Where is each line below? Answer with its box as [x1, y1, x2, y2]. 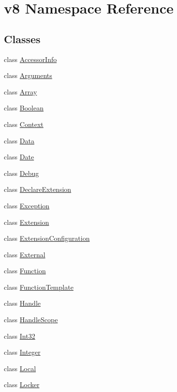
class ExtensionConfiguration [4, 233, 90, 243]
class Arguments [4, 70, 52, 80]
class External [4, 249, 45, 259]
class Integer [4, 347, 41, 357]
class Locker [4, 379, 40, 390]
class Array [4, 86, 37, 96]
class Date [4, 152, 34, 162]
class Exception [4, 200, 50, 210]
